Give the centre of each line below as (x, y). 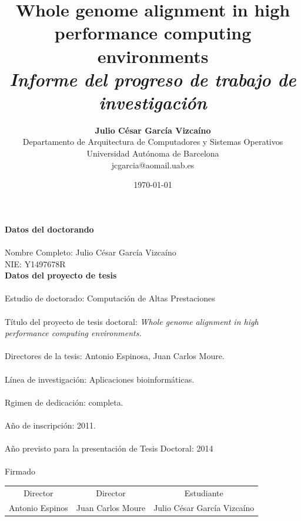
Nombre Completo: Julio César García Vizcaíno (91, 252)
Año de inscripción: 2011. (50, 425)
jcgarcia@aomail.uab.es (153, 165)
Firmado (20, 471)
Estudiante (204, 492)
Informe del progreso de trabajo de (153, 79)
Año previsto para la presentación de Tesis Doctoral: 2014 (109, 448)
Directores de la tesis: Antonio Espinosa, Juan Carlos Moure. (115, 356)
